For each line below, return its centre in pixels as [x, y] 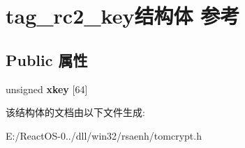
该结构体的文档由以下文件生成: [75, 112]
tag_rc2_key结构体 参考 [123, 16]
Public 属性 [47, 59]
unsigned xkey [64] [47, 89]
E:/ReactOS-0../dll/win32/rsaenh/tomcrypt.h [104, 135]
